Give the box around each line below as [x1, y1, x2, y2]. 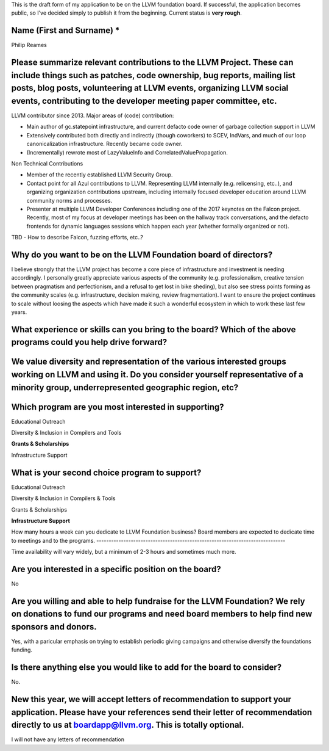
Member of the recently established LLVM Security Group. [26, 171, 173, 178]
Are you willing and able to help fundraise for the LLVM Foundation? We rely [11, 596, 305, 606]
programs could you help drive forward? [11, 337, 168, 347]
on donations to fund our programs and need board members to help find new [11, 609, 313, 619]
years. [11, 308, 27, 316]
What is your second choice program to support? [11, 467, 202, 477]
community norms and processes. [26, 197, 113, 204]
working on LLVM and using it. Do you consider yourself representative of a [11, 369, 304, 380]
